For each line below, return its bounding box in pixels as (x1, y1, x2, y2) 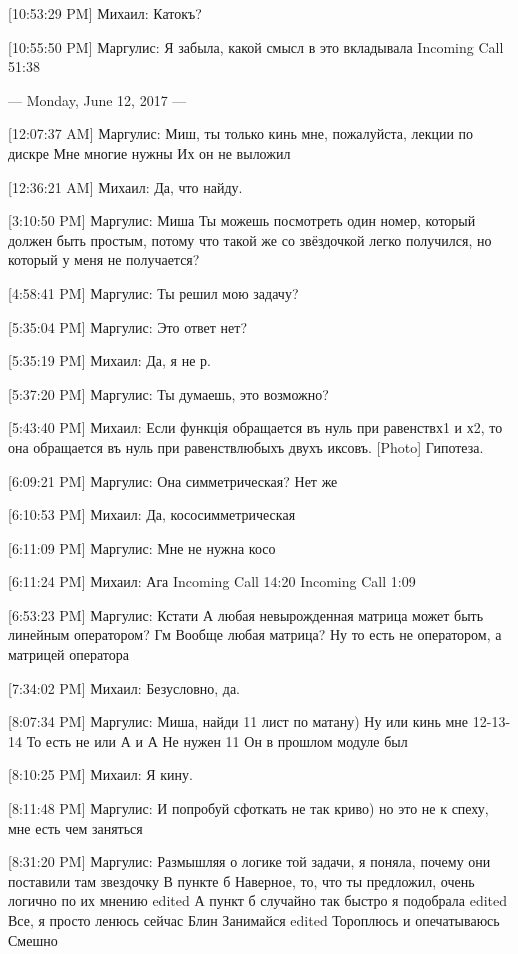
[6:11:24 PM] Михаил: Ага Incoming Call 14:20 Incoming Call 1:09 (8, 571, 416, 592)
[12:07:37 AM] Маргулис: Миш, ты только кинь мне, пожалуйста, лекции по (8, 123, 474, 144)
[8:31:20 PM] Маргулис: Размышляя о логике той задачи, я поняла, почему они (8, 851, 491, 872)
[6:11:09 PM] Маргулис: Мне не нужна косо (8, 537, 276, 558)
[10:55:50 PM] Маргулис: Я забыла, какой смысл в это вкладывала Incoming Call (8, 36, 504, 57)
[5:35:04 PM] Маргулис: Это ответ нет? (8, 316, 248, 337)
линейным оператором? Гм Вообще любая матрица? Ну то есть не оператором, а (8, 624, 502, 645)
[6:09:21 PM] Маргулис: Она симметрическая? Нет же (8, 470, 338, 491)
